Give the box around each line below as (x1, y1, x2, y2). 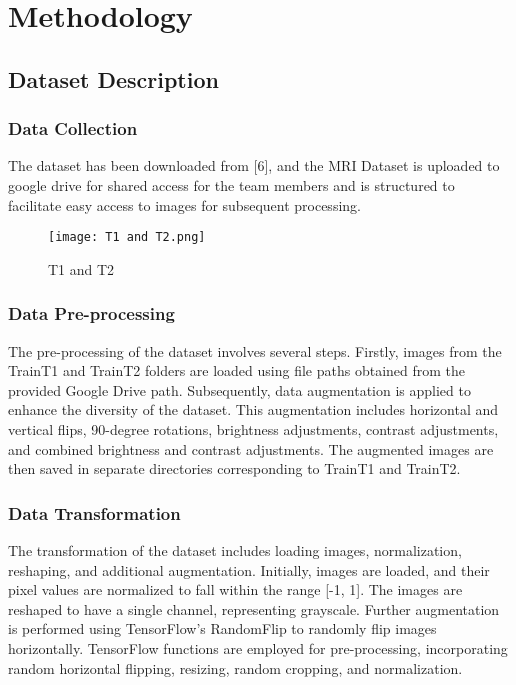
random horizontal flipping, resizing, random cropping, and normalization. (8, 657, 463, 678)
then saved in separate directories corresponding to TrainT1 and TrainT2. (8, 458, 461, 479)
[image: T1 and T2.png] (48, 230, 206, 245)
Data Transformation (8, 500, 181, 525)
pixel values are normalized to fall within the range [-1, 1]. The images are (8, 579, 463, 600)
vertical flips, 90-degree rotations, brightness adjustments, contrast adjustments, (8, 419, 499, 439)
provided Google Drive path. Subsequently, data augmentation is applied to (8, 379, 471, 400)
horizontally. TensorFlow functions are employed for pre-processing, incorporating (8, 637, 508, 658)
